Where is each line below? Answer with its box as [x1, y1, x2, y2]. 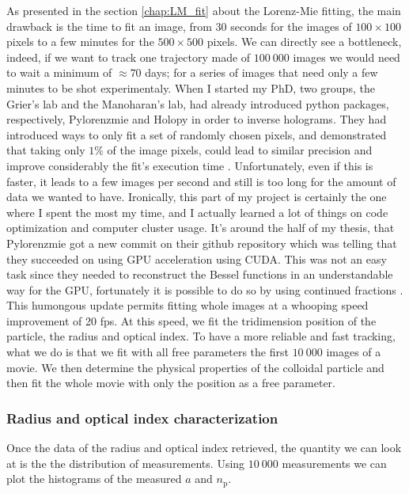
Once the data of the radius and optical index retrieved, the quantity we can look [6, 439, 402, 456]
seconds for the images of [230, 17, 352, 34]
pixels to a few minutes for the [6, 33, 154, 50]
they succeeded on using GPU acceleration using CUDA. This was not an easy [6, 250, 387, 267]
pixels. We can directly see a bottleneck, [206, 33, 402, 50]
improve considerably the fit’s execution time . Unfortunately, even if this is [6, 157, 373, 173]
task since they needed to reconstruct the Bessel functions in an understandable [6, 266, 393, 283]
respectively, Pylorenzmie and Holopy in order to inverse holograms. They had [6, 111, 387, 127]
